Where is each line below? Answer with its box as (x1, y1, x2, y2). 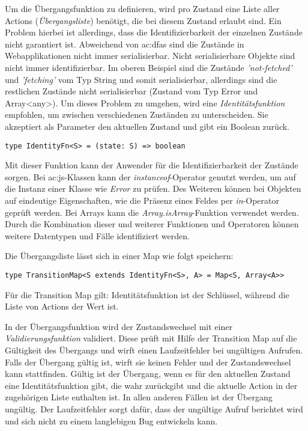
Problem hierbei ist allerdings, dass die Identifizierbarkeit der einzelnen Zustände (5, 26, 303, 38)
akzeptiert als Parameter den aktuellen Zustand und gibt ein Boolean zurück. (5, 120, 289, 132)
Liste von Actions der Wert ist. (5, 300, 119, 313)
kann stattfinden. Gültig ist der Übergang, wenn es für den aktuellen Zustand (5, 367, 291, 380)
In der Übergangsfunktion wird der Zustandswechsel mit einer (5, 320, 232, 332)
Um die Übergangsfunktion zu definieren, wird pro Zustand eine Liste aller (5, 2, 280, 14)
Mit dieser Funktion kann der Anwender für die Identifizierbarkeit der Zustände (5, 159, 298, 171)
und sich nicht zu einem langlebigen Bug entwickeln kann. (5, 414, 218, 427)
